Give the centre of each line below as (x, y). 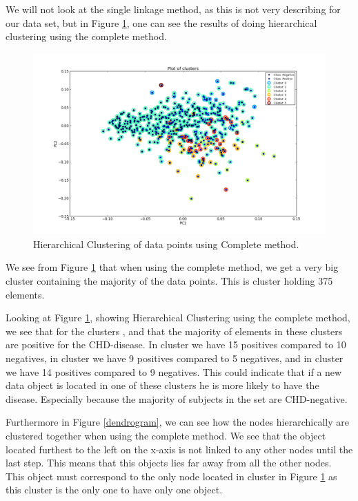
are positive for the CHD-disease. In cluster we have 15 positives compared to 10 (176, 344)
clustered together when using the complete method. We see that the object (166, 436)
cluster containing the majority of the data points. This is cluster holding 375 (169, 281)
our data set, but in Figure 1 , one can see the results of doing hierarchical (161, 22)
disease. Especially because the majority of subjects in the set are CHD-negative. (177, 398)
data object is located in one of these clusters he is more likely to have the (162, 385)
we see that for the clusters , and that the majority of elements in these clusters (174, 331)
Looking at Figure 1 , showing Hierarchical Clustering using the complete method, (178, 318)
